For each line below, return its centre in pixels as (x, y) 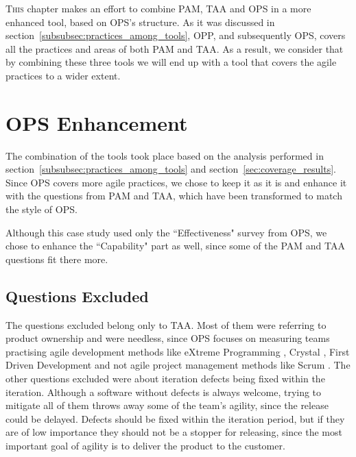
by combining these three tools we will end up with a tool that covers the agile (171, 62)
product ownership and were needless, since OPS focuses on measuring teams (168, 338)
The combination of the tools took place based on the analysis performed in (165, 155)
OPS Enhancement (97, 122)
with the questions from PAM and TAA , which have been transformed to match (174, 196)
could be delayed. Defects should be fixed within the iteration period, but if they (175, 418)
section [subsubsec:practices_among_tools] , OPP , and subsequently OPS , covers (176, 35)
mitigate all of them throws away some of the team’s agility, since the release (167, 405)
